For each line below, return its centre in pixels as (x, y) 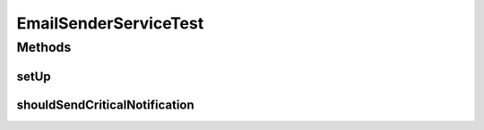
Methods (44, 47)
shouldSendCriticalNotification (105, 105)
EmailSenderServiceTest (110, 23)
